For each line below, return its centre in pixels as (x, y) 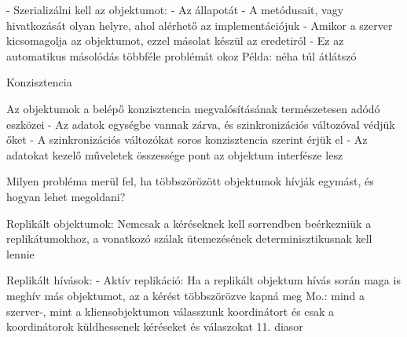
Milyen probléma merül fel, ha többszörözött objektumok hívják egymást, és (190, 181)
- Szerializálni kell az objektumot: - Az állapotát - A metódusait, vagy (175, 9)
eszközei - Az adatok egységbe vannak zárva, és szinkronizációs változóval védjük (201, 124)
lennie (20, 253)
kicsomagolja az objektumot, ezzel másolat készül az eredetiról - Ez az (175, 40)
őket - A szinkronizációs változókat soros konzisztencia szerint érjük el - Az (187, 139)
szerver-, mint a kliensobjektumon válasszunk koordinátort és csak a (170, 311)
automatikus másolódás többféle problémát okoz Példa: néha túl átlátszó (181, 55)
